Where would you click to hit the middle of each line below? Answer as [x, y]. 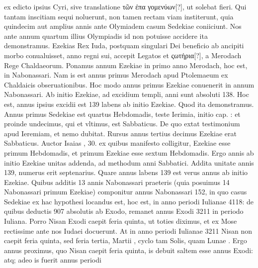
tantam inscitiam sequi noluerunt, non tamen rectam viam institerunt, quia [119, 16]
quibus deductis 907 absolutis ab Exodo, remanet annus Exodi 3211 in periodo [124, 211]
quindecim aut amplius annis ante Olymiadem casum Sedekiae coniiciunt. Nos [123, 26]
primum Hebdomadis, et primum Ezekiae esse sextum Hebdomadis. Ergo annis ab [129, 152]
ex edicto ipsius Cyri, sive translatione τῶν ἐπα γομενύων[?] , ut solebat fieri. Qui [125, 6]
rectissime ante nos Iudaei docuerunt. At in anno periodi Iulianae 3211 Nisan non [128, 230]
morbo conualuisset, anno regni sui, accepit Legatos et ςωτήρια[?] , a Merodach [123, 55]
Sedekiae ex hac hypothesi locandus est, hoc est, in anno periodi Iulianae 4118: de [129, 201]
